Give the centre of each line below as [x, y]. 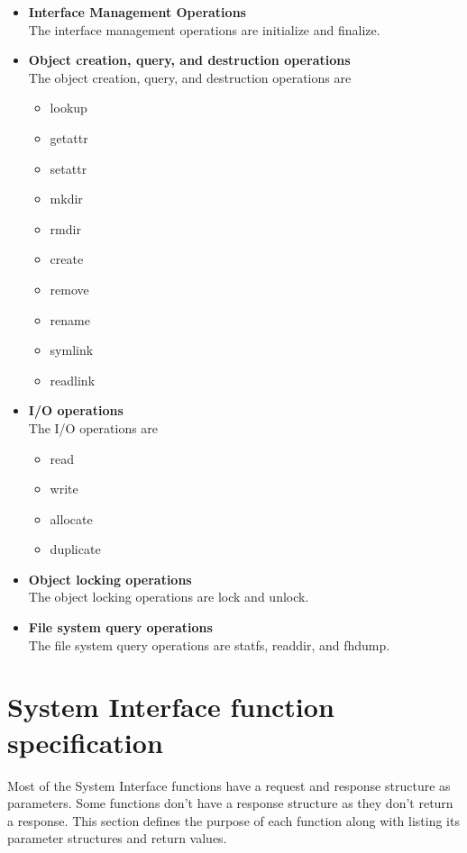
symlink [72, 350]
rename [70, 319]
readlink [73, 380]
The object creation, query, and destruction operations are [190, 77]
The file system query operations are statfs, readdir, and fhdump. [209, 644]
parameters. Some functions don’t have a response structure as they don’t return [230, 803]
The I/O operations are [93, 427]
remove [69, 289]
